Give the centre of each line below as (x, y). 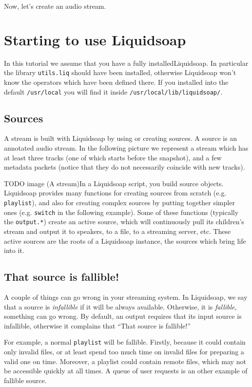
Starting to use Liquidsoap (95, 39)
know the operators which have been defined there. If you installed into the (116, 82)
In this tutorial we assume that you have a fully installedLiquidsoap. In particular (126, 63)
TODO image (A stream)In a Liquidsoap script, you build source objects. (114, 183)
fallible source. (25, 380)
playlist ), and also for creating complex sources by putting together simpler (119, 202)
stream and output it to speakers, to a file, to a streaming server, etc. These (117, 231)
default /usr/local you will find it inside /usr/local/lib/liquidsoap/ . (113, 91)
